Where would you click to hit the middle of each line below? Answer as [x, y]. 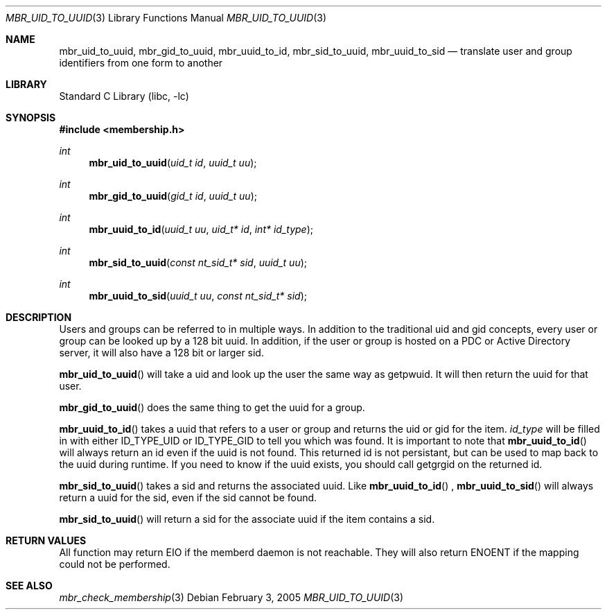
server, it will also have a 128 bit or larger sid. [161, 353]
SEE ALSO [29, 586]
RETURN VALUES [46, 540]
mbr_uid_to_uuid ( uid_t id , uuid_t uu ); [173, 163]
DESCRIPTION [39, 317]
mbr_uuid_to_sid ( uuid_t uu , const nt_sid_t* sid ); [198, 296]
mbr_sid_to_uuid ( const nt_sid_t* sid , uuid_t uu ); [198, 262]
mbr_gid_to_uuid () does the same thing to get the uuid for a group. [212, 407]
